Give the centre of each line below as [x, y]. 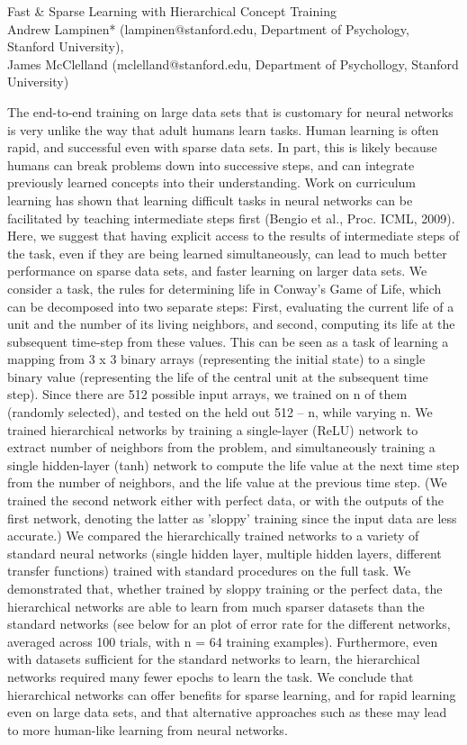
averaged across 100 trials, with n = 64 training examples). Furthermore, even [223, 641]
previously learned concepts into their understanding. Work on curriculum [212, 182]
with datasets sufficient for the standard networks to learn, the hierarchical [214, 659]
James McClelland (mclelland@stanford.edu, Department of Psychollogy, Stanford [233, 64]
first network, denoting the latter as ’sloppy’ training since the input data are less [232, 518]
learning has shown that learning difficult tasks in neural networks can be [210, 200]
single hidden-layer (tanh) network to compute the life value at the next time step [233, 464]
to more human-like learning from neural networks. [148, 729]
